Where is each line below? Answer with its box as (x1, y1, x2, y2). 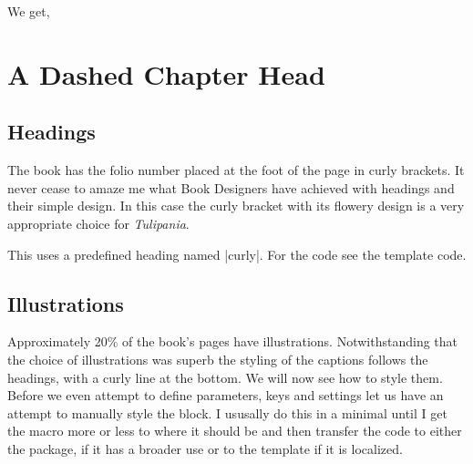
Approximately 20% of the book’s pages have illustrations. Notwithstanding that (7, 332, 458, 351)
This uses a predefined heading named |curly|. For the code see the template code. (7, 244, 467, 263)
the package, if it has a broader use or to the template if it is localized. (7, 438, 403, 458)
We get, (7, 2, 50, 20)
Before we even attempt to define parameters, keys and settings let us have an (7, 386, 444, 405)
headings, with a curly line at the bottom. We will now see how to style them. (7, 367, 443, 387)
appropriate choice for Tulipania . (7, 213, 190, 232)
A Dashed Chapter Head (7, 55, 325, 92)
